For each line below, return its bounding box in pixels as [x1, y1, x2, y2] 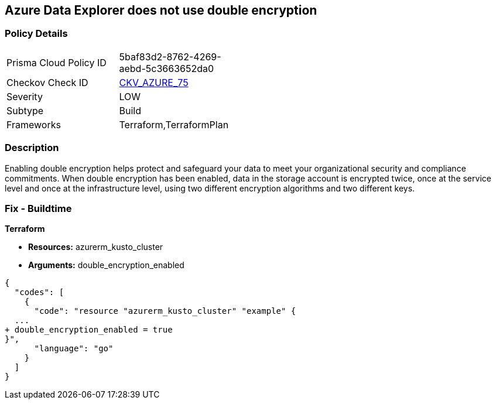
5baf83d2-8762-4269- [119, 50, 221, 63]
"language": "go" [34, 344, 114, 354]
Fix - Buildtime [5, 202, 72, 214]
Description [5, 142, 59, 154]
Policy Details [5, 28, 68, 40]
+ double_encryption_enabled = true [5, 325, 173, 335]
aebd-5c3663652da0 [119, 62, 214, 74]
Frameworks [6, 118, 61, 131]
